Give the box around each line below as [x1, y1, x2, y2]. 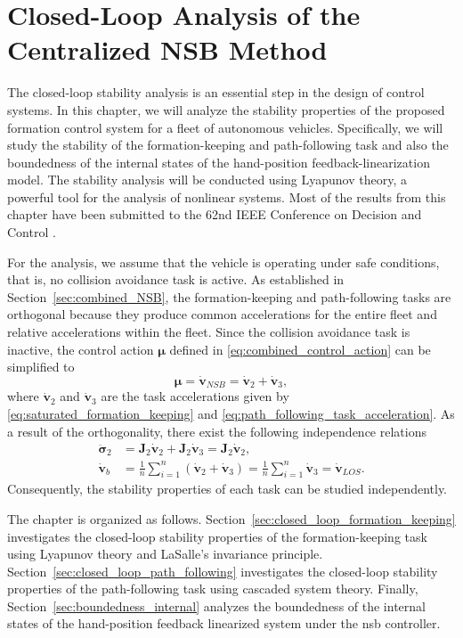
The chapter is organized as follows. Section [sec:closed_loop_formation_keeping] [7, 509, 456, 528]
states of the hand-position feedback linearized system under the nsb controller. [7, 614, 441, 633]
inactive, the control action [7, 339, 154, 358]
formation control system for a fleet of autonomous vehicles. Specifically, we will [7, 118, 443, 136]
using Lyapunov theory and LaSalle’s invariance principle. [7, 544, 323, 563]
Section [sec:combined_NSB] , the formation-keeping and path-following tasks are [7, 287, 451, 306]
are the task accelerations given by [101, 387, 289, 405]
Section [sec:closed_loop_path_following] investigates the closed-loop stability [7, 561, 438, 580]
